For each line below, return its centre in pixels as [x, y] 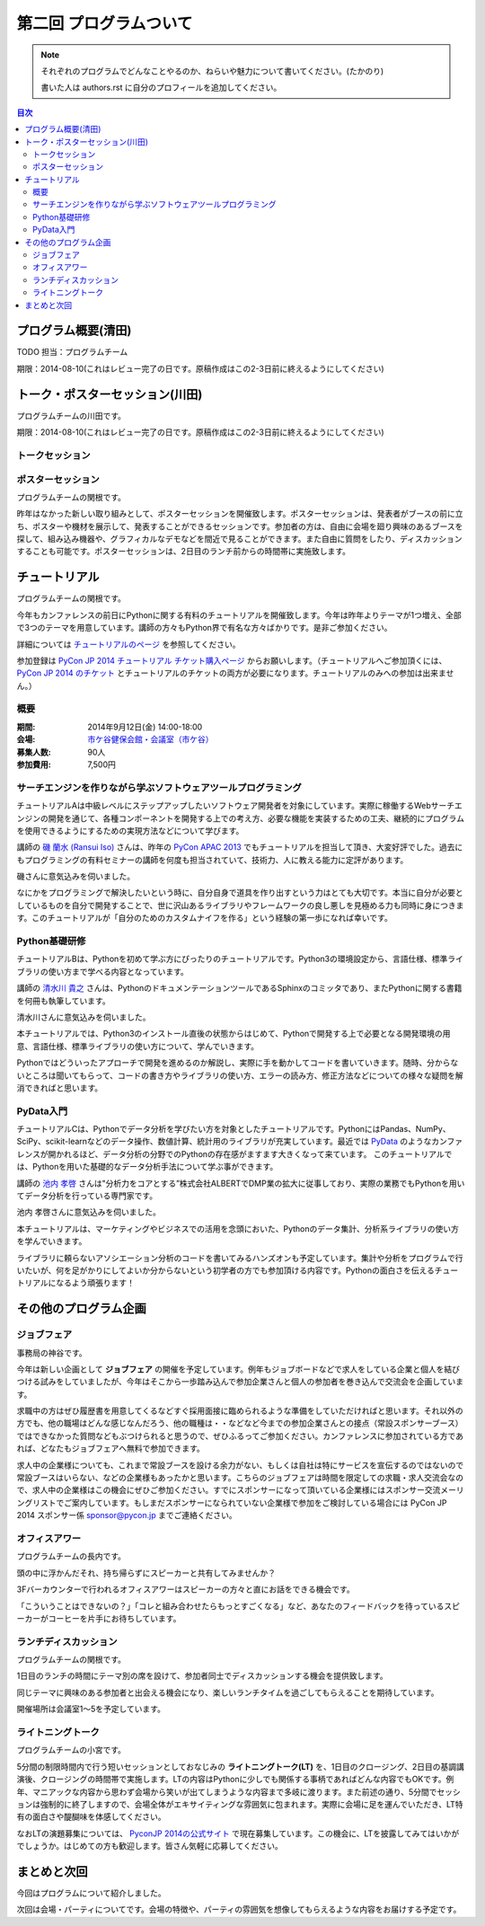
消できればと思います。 [60, 1088]
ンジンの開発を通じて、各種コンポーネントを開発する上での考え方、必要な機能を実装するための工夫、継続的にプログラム [240, 818]
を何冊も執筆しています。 [64, 1001]
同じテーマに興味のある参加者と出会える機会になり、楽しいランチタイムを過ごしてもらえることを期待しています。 [228, 1692]
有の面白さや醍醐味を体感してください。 [91, 1817]
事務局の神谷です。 [52, 1353]
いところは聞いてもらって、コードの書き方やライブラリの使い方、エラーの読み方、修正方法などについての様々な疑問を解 [240, 1075]
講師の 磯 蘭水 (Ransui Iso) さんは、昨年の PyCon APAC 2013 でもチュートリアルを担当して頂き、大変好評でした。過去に [240, 847]
